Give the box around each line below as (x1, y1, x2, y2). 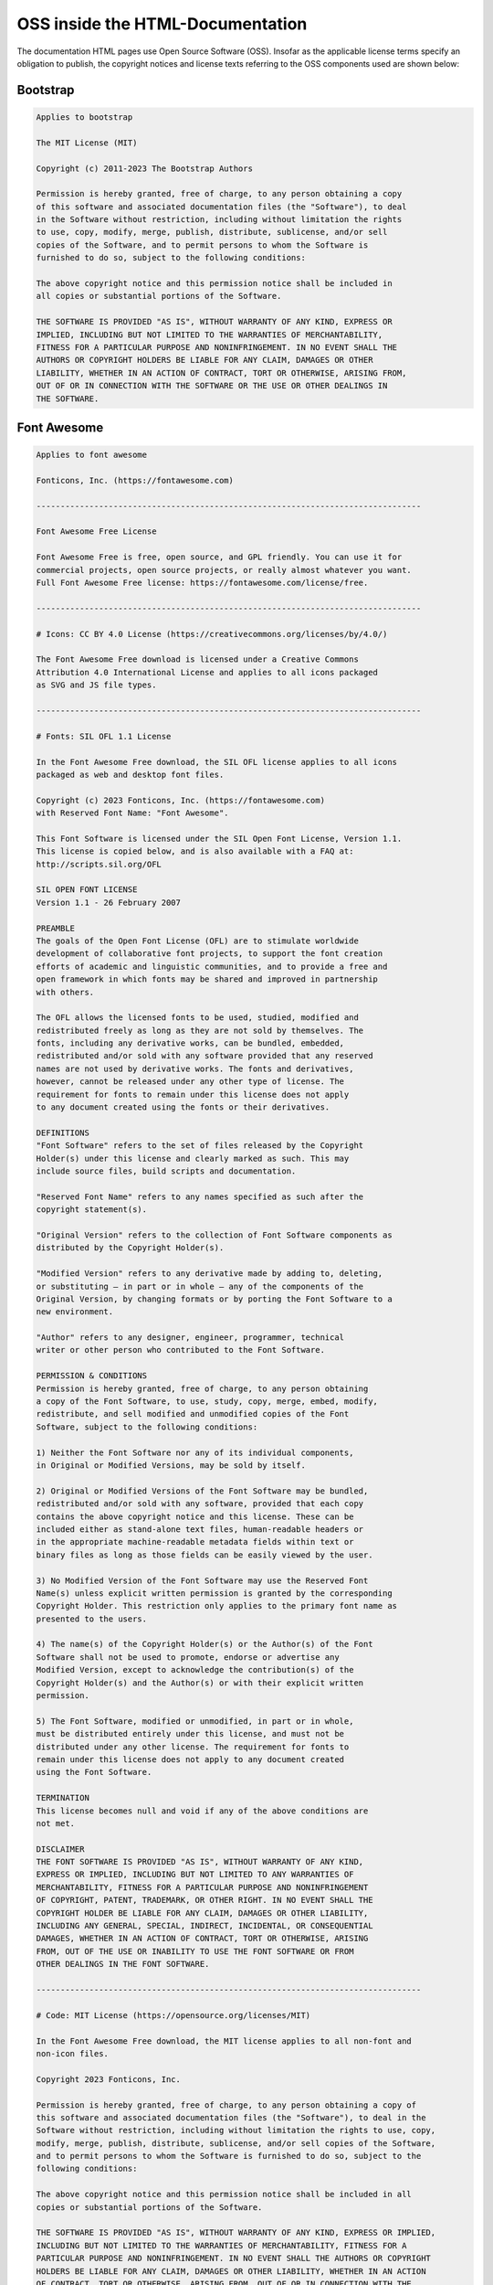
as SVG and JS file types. (36, 680, 157, 690)
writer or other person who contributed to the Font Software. (36, 1344, 326, 1355)
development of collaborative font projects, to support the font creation (36, 949, 383, 959)
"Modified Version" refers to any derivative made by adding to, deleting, (36, 1269, 383, 1279)
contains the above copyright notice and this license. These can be (36, 1511, 354, 1522)
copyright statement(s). (36, 1205, 148, 1215)
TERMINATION (36, 1792, 90, 1803)
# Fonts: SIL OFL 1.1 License (36, 731, 172, 741)
